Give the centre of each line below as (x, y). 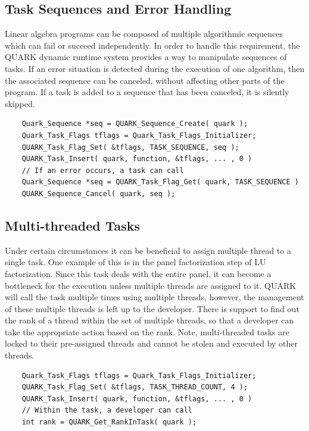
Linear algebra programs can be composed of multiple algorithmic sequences (144, 34)
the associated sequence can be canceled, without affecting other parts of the (145, 80)
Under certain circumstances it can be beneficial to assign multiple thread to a (148, 250)
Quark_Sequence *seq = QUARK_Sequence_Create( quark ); (135, 124)
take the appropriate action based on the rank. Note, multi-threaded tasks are (147, 331)
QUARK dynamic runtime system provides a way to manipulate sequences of (146, 57)
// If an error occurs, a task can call (103, 170)
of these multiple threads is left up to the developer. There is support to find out (152, 308)
